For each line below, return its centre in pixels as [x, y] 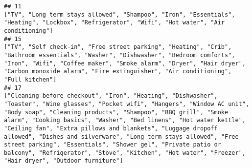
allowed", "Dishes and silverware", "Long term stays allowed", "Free [121, 136]
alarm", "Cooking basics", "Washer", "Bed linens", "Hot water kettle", [125, 120]
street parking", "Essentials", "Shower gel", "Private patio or [113, 145]
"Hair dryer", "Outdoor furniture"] [64, 161]
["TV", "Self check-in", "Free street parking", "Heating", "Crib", [118, 47]
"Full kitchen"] [30, 79]
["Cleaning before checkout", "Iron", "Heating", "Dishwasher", [111, 96]
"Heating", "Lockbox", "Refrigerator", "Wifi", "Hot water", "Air [115, 23]
